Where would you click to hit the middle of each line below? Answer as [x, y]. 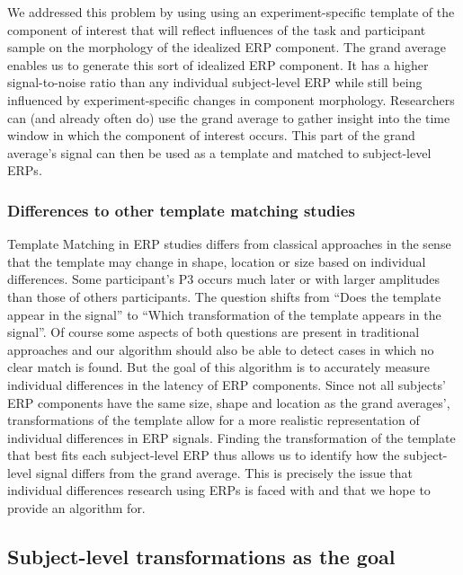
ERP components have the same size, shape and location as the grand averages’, [229, 402]
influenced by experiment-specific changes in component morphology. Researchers [231, 99]
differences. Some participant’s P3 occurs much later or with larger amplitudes [224, 279]
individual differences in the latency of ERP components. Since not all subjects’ [227, 384]
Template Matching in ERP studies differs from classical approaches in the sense [229, 244]
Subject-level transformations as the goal [201, 557]
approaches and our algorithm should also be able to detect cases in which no [221, 349]
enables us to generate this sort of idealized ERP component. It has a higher [218, 64]
